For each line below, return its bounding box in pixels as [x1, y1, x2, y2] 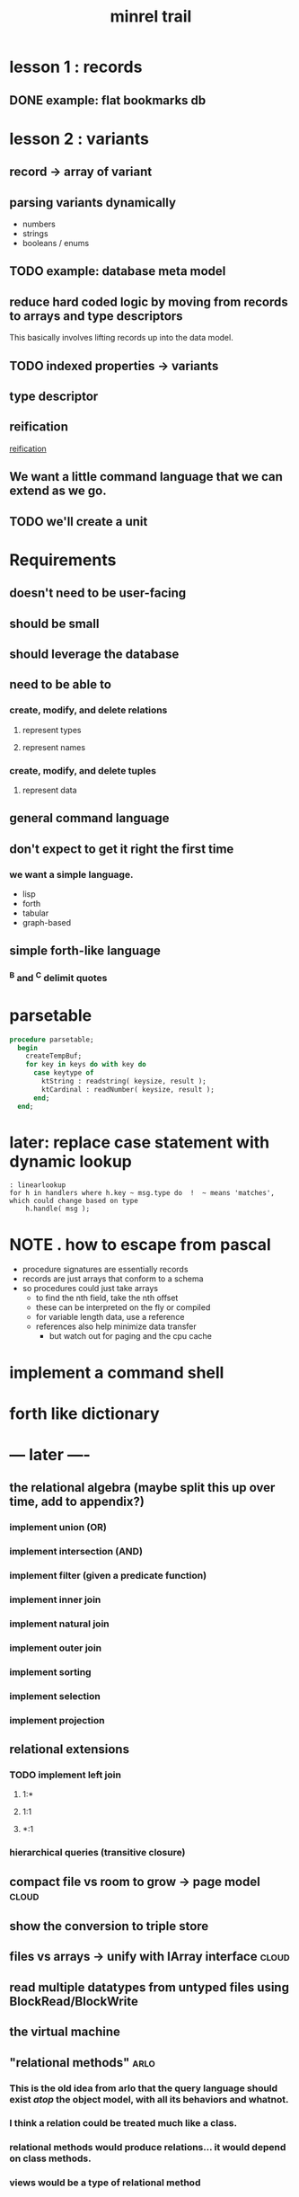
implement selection [9, 1689, 101, 1702]
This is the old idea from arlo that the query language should [9, 2082, 278, 2095]
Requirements [9, 550, 117, 570]
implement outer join [9, 1642, 101, 1654]
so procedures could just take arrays [22, 1283, 159, 1294]
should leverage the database [9, 646, 180, 661]
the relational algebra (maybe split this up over [9, 1480, 276, 1495]
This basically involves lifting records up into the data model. [9, 332, 233, 343]
